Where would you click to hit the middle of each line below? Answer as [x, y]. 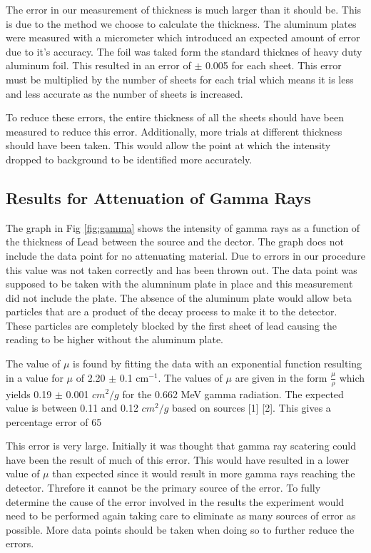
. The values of [190, 377]
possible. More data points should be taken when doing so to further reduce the [180, 529]
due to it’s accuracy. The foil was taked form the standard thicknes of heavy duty [184, 51]
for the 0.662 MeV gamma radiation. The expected [233, 394]
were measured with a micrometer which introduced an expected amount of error [183, 37]
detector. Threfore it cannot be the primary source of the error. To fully [163, 488]
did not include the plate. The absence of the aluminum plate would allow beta [179, 297]
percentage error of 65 [54, 421]
